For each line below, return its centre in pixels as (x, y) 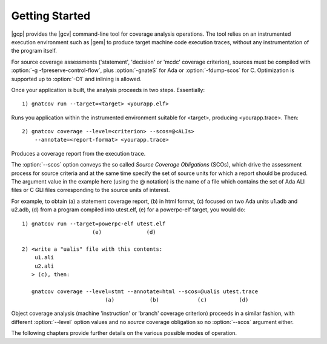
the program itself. (34, 51)
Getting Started (51, 16)
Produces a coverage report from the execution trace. (78, 153)
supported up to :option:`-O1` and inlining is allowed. (76, 79)
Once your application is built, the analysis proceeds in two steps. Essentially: (108, 90)
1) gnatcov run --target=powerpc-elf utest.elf (94, 223)
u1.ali (44, 258)
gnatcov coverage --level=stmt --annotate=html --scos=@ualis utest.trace (145, 291)
